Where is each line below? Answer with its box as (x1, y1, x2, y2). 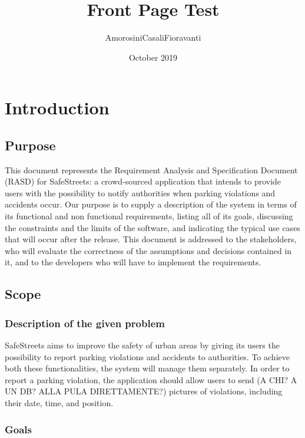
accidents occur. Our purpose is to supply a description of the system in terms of (5, 198, 297, 210)
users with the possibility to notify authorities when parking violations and (5, 186, 276, 199)
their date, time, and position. (5, 397, 114, 409)
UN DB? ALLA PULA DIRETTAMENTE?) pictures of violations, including (5, 385, 283, 397)
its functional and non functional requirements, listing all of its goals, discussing (5, 210, 293, 222)
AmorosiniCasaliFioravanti (105, 31, 201, 44)
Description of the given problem (5, 315, 165, 330)
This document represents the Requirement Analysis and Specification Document (5, 163, 298, 176)
